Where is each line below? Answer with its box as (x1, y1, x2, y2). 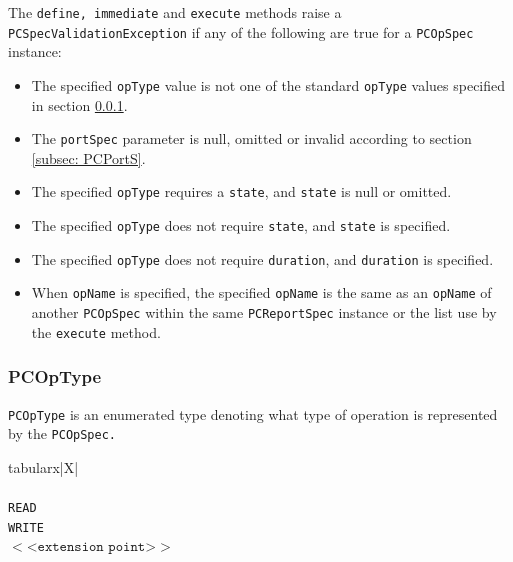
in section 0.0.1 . (31, 94, 128, 115)
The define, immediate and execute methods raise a (8, 2, 342, 22)
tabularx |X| (8, 456, 79, 477)
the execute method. (31, 321, 161, 342)
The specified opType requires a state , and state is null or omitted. (31, 181, 452, 202)
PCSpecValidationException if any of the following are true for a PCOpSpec (8, 21, 474, 42)
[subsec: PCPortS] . (31, 147, 146, 168)
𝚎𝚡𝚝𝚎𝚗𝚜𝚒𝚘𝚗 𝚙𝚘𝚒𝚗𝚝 (37, 540, 146, 555)
